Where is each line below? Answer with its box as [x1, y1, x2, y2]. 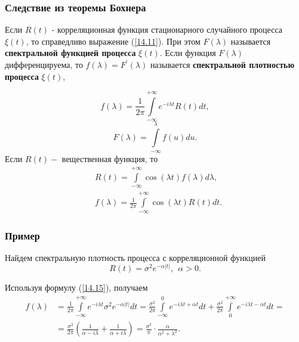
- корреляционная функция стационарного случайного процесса [51, 23, 282, 36]
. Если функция [159, 46, 216, 59]
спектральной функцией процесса [5, 46, 136, 59]
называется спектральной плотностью [150, 58, 295, 70]
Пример [5, 228, 40, 242]
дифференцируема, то [5, 58, 83, 70]
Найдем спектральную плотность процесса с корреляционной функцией [5, 251, 266, 263]
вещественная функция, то [61, 152, 158, 164]
